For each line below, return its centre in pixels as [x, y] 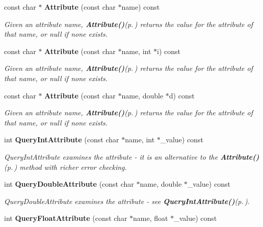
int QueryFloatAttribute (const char [66, 218]
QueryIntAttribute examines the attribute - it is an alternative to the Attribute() [132, 156]
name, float [151, 218]
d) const [182, 95]
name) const [141, 7]
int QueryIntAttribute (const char [62, 140]
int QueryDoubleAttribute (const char [69, 184]
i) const [169, 51]
